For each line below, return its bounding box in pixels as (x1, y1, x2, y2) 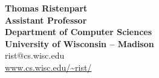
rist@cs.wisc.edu (5, 49, 65, 62)
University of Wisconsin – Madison (5, 37, 154, 50)
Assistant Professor (5, 13, 87, 26)
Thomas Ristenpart (5, 2, 88, 14)
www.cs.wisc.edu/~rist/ (5, 60, 92, 73)
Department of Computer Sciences (5, 25, 152, 38)
